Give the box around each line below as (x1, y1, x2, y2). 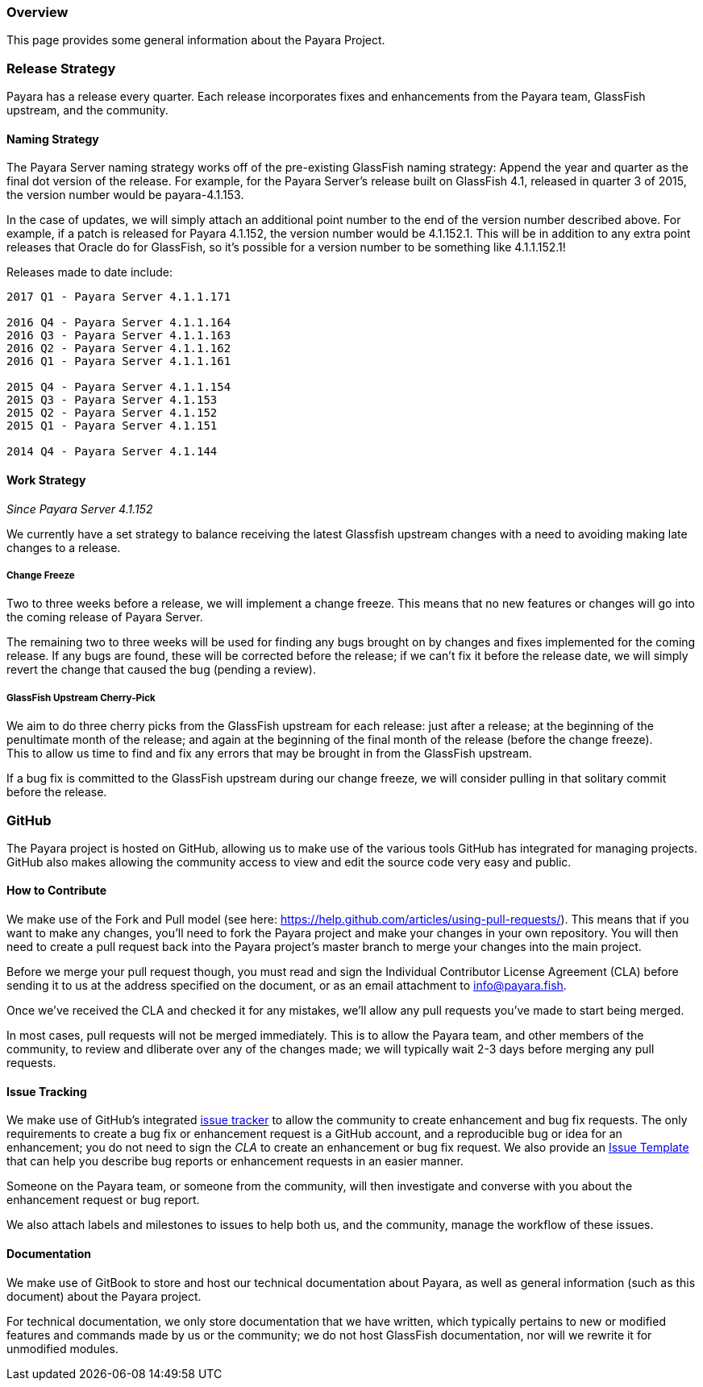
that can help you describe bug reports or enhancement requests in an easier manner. (6, 1154, 464, 1169)
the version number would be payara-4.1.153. (6, 188, 244, 202)
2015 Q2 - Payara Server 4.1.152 (6, 406, 218, 420)
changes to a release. (6, 540, 121, 554)
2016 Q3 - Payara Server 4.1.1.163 (6, 329, 231, 343)
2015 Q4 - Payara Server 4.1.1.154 (6, 380, 231, 394)
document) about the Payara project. (6, 1289, 202, 1303)
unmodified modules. (6, 1341, 119, 1356)
